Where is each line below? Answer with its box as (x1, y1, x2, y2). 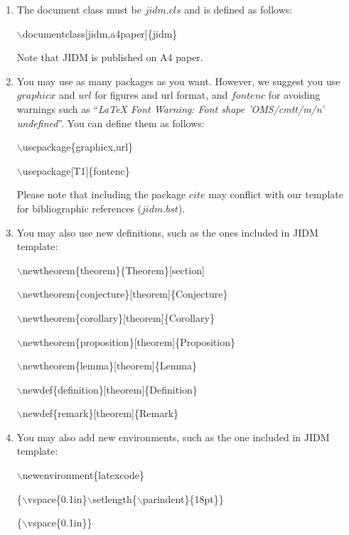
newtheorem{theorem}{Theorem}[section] (22, 262, 205, 277)
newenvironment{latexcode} (22, 468, 144, 482)
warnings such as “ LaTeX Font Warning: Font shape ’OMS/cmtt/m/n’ (16, 101, 324, 116)
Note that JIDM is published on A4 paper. (16, 50, 203, 65)
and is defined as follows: (184, 2, 293, 16)
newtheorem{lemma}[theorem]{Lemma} (22, 358, 197, 373)
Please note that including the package (16, 187, 186, 202)
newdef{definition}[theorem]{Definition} (22, 382, 198, 396)
